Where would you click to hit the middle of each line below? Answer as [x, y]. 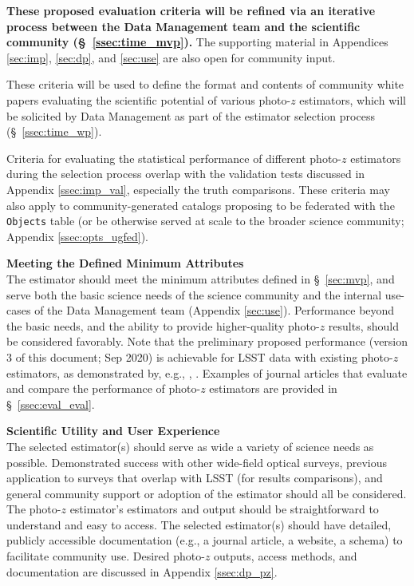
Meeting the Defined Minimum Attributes [125, 263]
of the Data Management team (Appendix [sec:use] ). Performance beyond [215, 310]
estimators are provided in [273, 388]
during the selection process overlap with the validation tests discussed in [186, 174]
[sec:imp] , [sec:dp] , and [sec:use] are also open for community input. [171, 57]
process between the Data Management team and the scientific [183, 26]
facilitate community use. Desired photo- [106, 556]
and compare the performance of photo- [104, 388]
